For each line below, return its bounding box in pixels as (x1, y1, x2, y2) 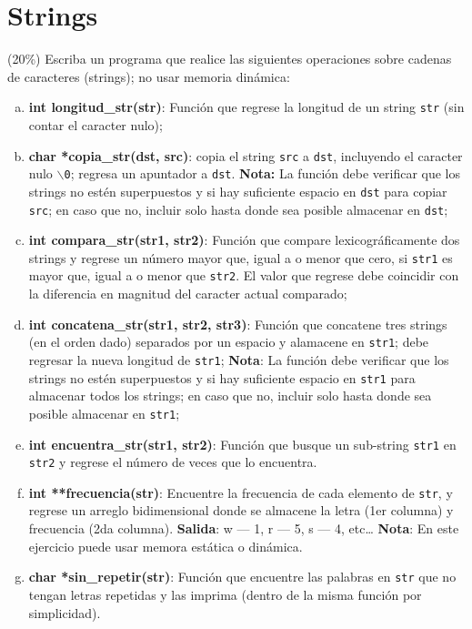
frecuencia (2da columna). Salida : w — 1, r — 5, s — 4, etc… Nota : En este (28, 519, 459, 538)
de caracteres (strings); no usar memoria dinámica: (7, 66, 290, 86)
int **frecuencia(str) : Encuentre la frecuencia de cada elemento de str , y (28, 482, 453, 502)
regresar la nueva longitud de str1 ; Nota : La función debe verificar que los (28, 350, 449, 369)
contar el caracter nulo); (28, 115, 163, 134)
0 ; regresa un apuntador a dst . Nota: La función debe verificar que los (64, 164, 461, 183)
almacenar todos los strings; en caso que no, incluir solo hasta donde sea (28, 386, 432, 405)
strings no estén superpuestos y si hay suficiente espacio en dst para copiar (28, 181, 447, 200)
